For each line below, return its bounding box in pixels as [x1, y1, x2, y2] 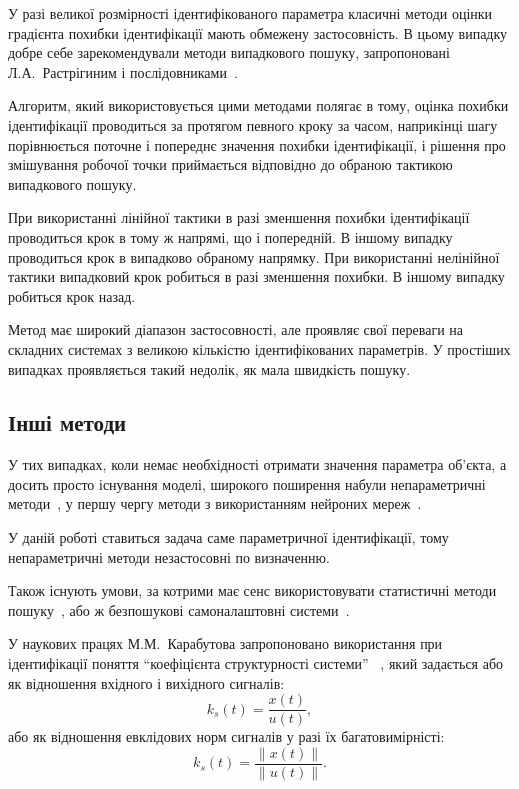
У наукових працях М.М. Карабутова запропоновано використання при [8, 633, 443, 654]
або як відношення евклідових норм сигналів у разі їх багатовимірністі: [8, 726, 445, 747]
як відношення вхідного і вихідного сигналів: [8, 672, 285, 693]
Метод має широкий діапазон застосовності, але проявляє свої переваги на [8, 319, 464, 340]
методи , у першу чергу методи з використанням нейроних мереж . [8, 493, 422, 514]
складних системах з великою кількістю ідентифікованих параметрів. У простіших [8, 338, 511, 359]
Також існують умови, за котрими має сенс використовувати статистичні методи [8, 580, 497, 601]
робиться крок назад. [8, 285, 136, 306]
